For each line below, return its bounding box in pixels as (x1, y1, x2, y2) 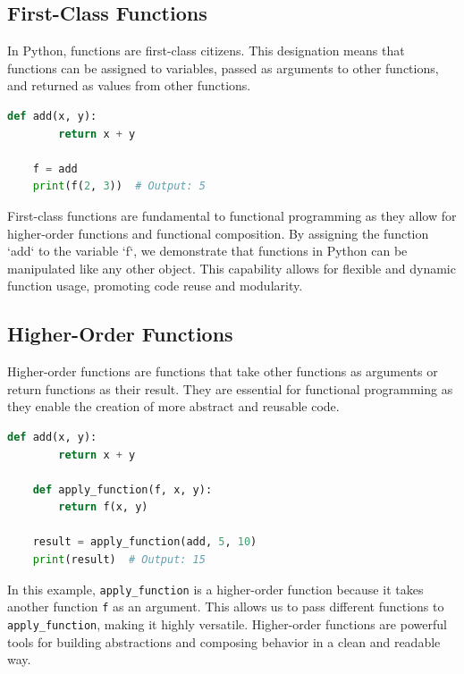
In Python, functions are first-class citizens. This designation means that (7, 41, 405, 60)
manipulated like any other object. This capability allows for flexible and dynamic (7, 258, 456, 277)
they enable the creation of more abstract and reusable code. (7, 397, 340, 416)
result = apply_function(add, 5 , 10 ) (32, 535, 257, 549)
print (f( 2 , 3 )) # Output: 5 (32, 180, 206, 193)
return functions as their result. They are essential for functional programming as (7, 379, 453, 398)
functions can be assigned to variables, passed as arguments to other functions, (7, 58, 439, 77)
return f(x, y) (58, 501, 148, 514)
